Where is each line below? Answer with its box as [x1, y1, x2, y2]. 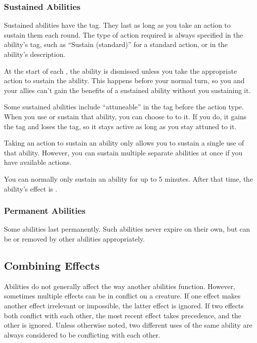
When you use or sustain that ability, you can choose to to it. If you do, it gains [4, 111, 247, 121]
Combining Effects [4, 257, 100, 273]
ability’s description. [4, 49, 65, 59]
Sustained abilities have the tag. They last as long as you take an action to [4, 20, 231, 30]
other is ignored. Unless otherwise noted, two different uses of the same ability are [4, 320, 253, 330]
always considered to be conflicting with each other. [4, 329, 161, 340]
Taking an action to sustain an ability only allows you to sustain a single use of [4, 138, 244, 148]
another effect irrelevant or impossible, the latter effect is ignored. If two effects [4, 300, 244, 310]
